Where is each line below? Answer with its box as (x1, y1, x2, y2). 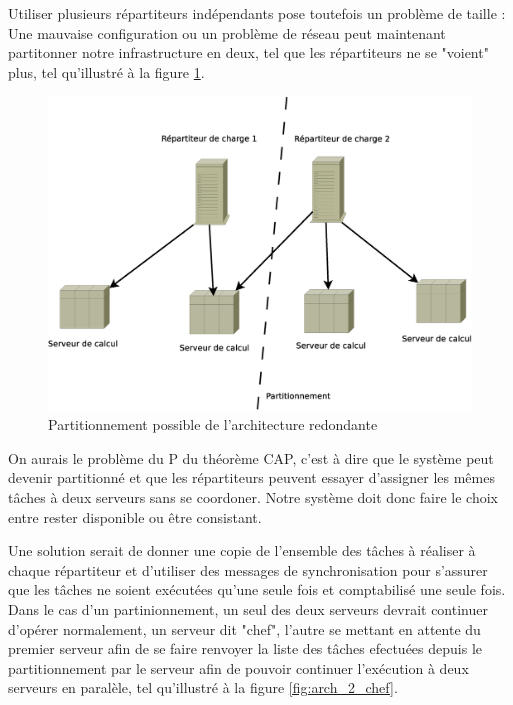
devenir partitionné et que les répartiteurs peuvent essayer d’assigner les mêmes (8, 467, 495, 488)
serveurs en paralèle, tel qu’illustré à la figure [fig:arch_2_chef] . (8, 677, 398, 698)
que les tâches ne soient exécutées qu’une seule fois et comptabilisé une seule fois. (8, 579, 506, 600)
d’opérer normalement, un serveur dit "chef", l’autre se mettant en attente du (8, 618, 481, 639)
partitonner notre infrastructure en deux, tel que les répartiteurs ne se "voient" (8, 42, 489, 63)
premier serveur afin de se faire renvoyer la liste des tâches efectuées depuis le (8, 638, 482, 659)
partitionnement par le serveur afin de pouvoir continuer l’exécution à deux (8, 657, 469, 678)
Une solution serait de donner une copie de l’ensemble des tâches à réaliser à (8, 540, 476, 561)
